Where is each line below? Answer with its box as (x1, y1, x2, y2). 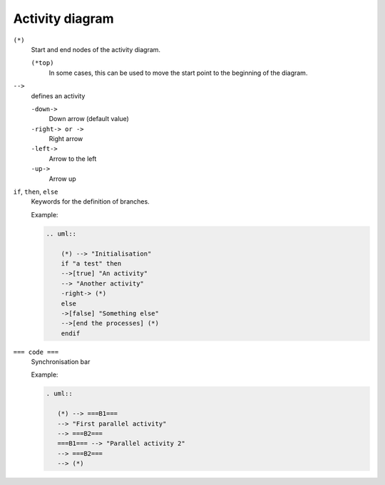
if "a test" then (61, 259, 122, 267)
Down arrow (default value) (48, 115, 130, 123)
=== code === (13, 348, 59, 356)
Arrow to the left (48, 154, 97, 163)
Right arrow (48, 135, 83, 143)
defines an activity (31, 91, 86, 100)
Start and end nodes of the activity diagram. (31, 45, 160, 53)
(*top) (31, 59, 54, 67)
